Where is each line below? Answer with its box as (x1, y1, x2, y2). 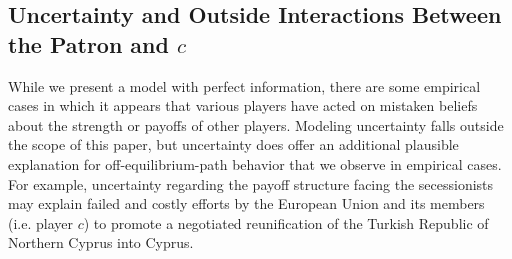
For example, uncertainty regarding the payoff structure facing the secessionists (8, 173, 494, 194)
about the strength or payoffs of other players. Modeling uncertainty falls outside (8, 114, 504, 135)
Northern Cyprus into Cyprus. (8, 232, 194, 253)
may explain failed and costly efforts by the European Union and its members (8, 193, 485, 214)
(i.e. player (8, 212, 73, 233)
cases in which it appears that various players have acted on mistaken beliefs (8, 95, 478, 116)
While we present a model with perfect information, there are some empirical (8, 75, 481, 96)
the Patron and (8, 28, 169, 59)
